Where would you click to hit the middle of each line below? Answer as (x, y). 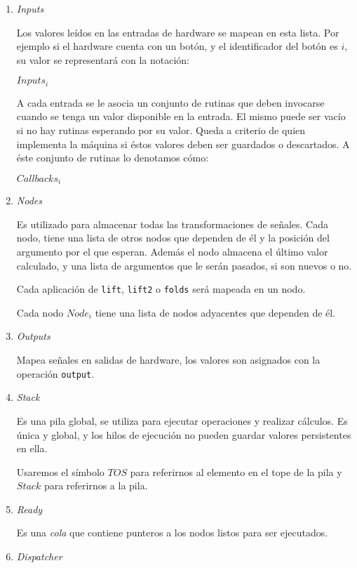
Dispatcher (39, 556)
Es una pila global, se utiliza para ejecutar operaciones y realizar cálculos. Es (182, 420)
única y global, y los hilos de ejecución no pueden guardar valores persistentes (184, 434)
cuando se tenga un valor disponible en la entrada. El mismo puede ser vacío (181, 116)
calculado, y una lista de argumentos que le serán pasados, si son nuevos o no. (184, 265)
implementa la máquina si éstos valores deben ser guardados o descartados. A (183, 144)
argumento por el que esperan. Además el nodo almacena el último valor (172, 252)
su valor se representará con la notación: (103, 59)
